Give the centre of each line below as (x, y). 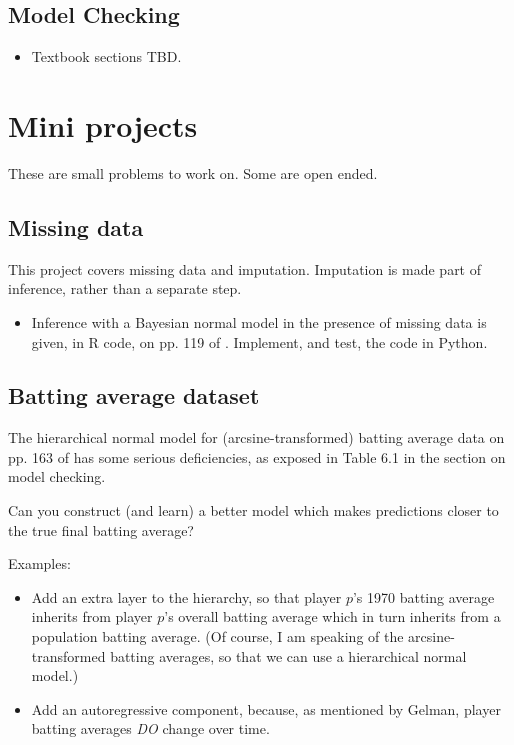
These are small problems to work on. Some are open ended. (193, 172)
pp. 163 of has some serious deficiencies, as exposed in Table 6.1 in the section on (257, 456)
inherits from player (92, 616)
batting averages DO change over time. (150, 728)
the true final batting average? (101, 529)
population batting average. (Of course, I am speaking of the (217, 636)
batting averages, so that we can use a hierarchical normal (288, 655)
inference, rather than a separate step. (125, 288)
